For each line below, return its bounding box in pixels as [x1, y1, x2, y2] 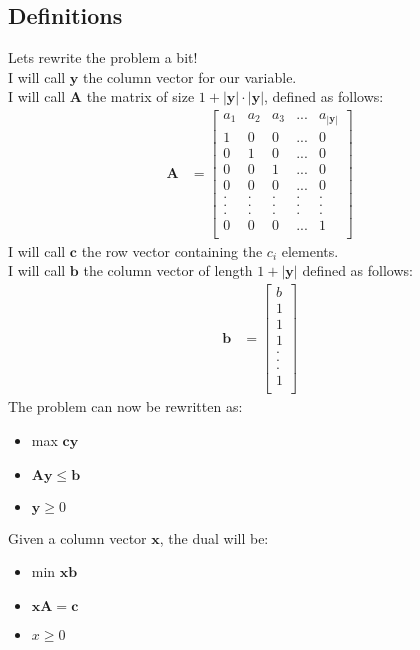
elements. [281, 240, 339, 261]
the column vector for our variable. [82, 66, 297, 87]
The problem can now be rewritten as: [8, 396, 243, 417]
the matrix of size [86, 86, 195, 107]
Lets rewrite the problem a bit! [8, 47, 198, 68]
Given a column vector [8, 527, 147, 548]
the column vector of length [83, 260, 253, 281]
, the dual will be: [159, 527, 269, 548]
